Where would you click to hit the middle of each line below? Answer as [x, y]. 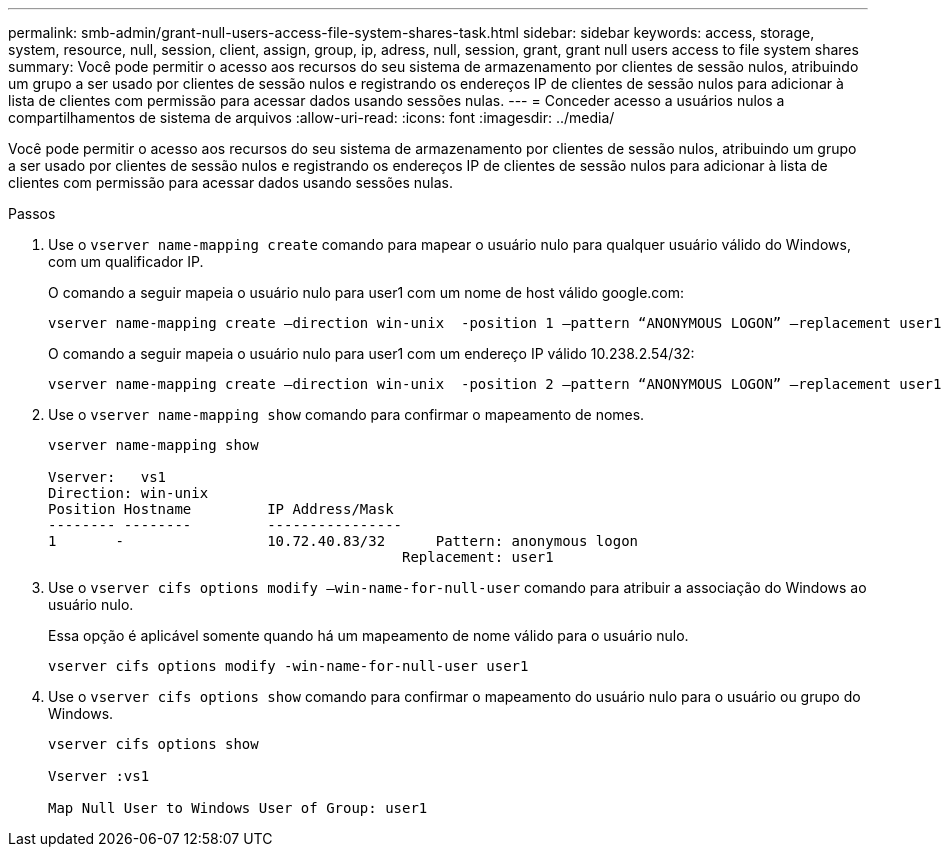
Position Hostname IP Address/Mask [221, 509]
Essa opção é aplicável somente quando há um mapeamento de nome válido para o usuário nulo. [368, 635]
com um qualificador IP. [126, 261]
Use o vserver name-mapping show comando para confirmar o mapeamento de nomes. [346, 414]
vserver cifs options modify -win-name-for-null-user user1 [288, 666]
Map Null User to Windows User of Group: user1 [238, 808]
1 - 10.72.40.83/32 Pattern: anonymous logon [343, 541]
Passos [32, 213]
